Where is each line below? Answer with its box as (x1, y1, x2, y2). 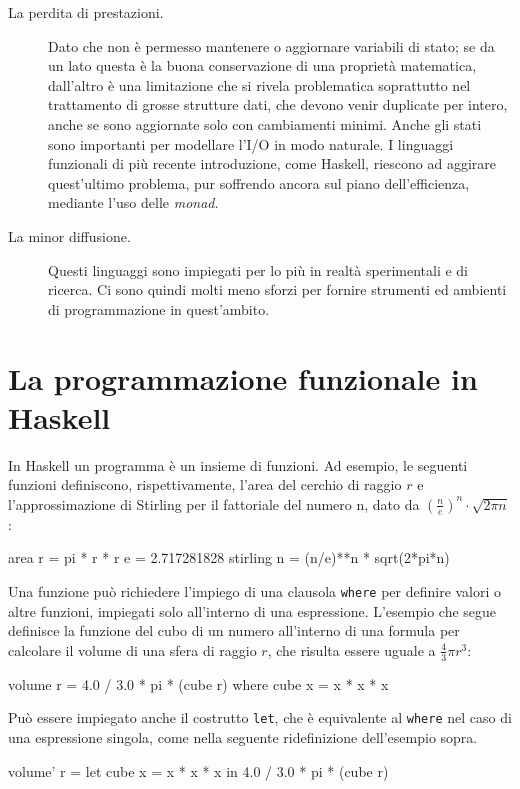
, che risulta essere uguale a (267, 639, 436, 660)
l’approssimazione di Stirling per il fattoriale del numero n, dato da (8, 493, 420, 514)
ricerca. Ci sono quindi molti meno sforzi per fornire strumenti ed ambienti (48, 279, 507, 300)
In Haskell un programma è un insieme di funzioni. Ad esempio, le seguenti (8, 454, 468, 475)
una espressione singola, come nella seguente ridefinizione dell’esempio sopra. (8, 726, 478, 747)
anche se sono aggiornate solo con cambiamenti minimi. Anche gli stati (48, 113, 482, 134)
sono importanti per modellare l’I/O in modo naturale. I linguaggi (48, 133, 454, 154)
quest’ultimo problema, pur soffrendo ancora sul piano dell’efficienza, (48, 172, 470, 193)
